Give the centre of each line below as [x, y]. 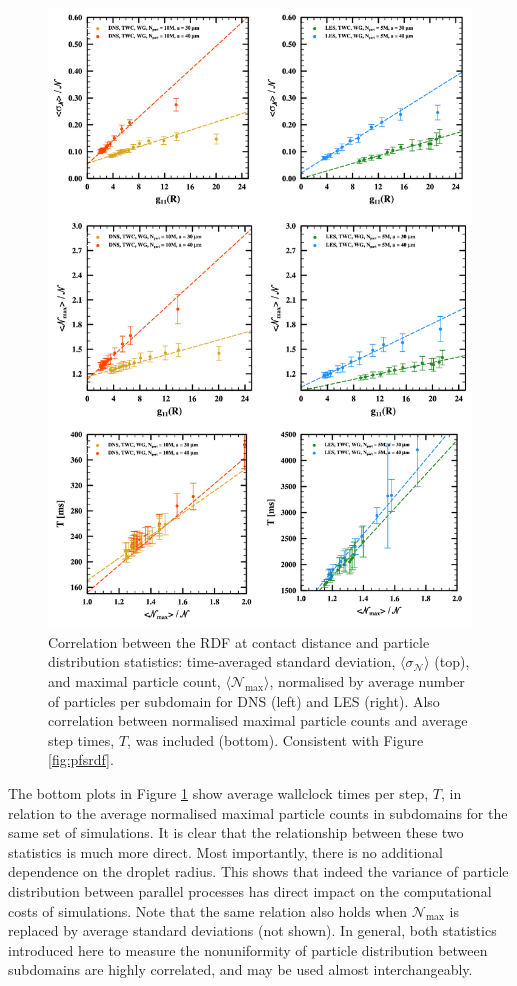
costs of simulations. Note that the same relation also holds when [208, 910]
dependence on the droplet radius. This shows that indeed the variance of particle [258, 871]
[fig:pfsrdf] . [81, 759]
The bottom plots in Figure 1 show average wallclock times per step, [218, 793]
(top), [452, 661]
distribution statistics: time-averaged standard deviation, [222, 661]
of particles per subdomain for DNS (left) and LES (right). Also [244, 700]
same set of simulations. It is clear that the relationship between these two [236, 832]
